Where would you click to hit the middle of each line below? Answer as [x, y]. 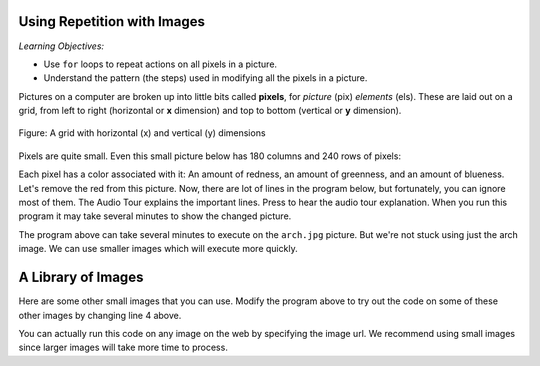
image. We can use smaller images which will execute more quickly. [158, 249]
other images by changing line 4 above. [100, 315]
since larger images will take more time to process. [123, 347]
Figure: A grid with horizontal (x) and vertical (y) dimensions [142, 133]
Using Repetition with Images [111, 21]
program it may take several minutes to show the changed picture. [155, 216]
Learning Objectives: [61, 46]
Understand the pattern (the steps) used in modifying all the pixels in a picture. [205, 78]
